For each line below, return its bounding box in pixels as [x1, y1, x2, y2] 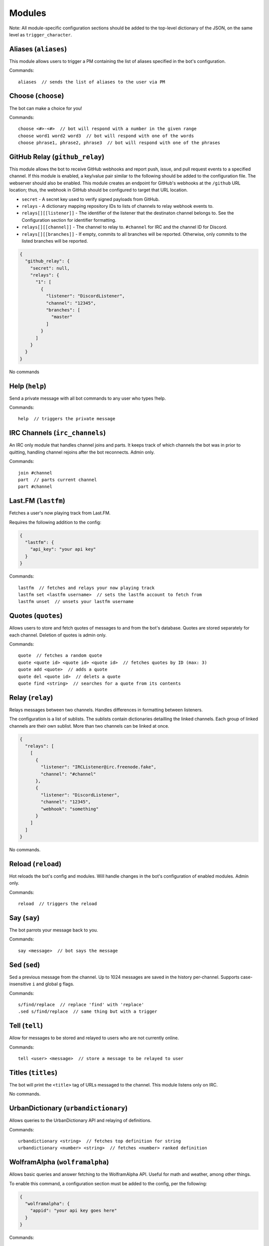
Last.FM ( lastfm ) [9, 496, 66, 505]
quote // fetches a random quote [18, 653, 102, 658]
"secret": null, [30, 265, 70, 271]
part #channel [18, 484, 52, 489]
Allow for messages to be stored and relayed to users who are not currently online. [9, 1035, 179, 1041]
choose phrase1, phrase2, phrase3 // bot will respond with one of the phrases [18, 140, 221, 146]
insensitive [9, 981, 31, 987]
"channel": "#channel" [40, 771, 97, 777]
